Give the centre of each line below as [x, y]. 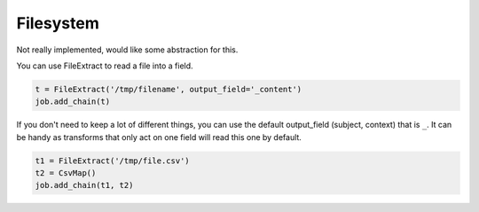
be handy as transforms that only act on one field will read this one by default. [159, 137]
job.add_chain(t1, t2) [84, 185]
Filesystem [58, 23]
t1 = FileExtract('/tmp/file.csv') [112, 161]
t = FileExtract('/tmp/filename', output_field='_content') [169, 89]
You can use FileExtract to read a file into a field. [105, 66]
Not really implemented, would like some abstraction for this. [127, 50]
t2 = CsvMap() [66, 173]
